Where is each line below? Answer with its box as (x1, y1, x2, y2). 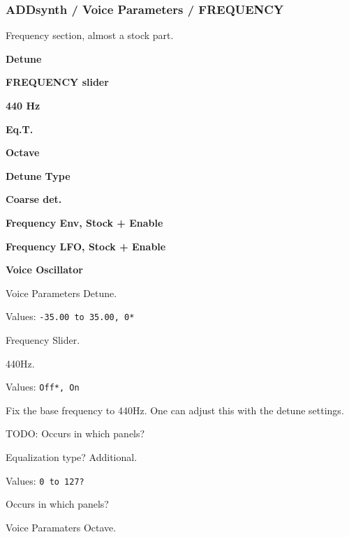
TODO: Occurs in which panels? (6, 426, 145, 441)
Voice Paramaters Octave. (6, 520, 117, 534)
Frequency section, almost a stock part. (6, 28, 174, 43)
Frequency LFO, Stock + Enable (6, 239, 166, 253)
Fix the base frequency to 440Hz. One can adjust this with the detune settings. (6, 402, 344, 417)
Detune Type (6, 168, 70, 183)
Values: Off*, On (6, 379, 80, 394)
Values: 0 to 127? (6, 473, 84, 487)
